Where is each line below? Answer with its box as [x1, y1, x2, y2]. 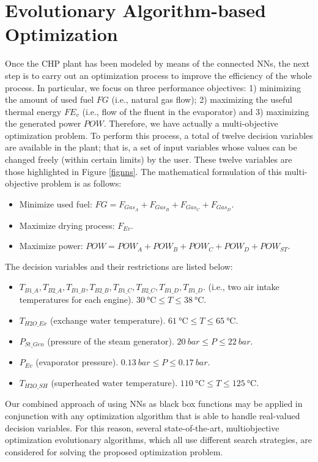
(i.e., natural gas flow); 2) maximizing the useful [111, 93, 292, 106]
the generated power [5, 117, 81, 130]
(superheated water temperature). [51, 376, 178, 389]
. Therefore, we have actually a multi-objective [103, 117, 278, 130]
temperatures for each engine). [19, 292, 134, 305]
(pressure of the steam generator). [47, 334, 174, 347]
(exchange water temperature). [50, 313, 166, 326]
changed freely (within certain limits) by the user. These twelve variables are [5, 153, 292, 166]
